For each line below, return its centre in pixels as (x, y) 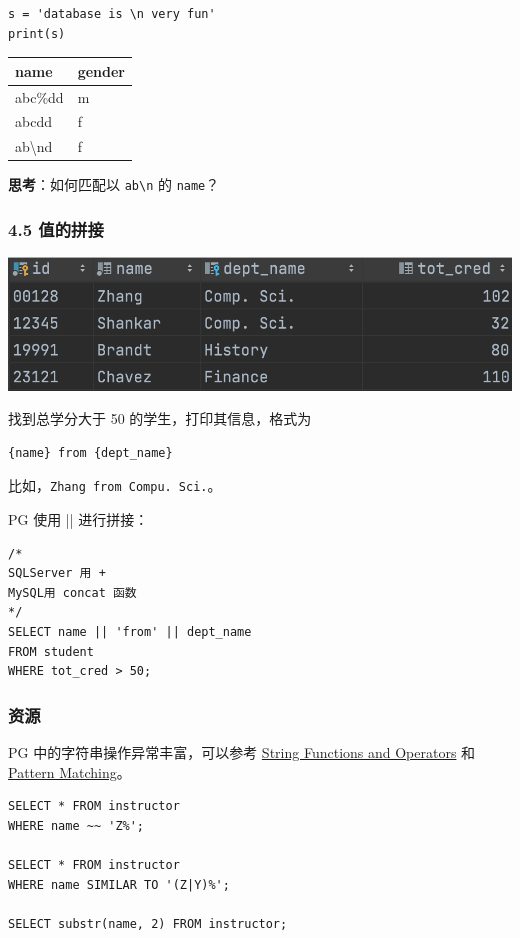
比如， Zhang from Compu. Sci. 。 (115, 485)
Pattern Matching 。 (69, 771)
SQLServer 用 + (57, 573)
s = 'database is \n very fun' (112, 14)
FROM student (51, 651)
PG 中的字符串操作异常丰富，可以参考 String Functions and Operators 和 (242, 751)
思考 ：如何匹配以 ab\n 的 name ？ (114, 184)
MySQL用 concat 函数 (72, 592)
